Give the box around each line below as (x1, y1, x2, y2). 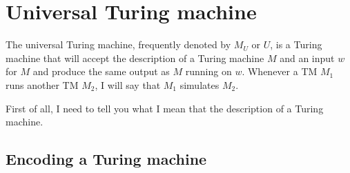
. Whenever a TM (242, 64, 318, 79)
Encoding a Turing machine (6, 148, 207, 170)
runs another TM (6, 77, 79, 92)
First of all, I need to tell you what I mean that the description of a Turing (6, 101, 324, 115)
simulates (179, 77, 220, 92)
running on (185, 64, 232, 79)
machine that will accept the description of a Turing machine (6, 50, 264, 65)
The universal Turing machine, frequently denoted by (6, 37, 231, 52)
